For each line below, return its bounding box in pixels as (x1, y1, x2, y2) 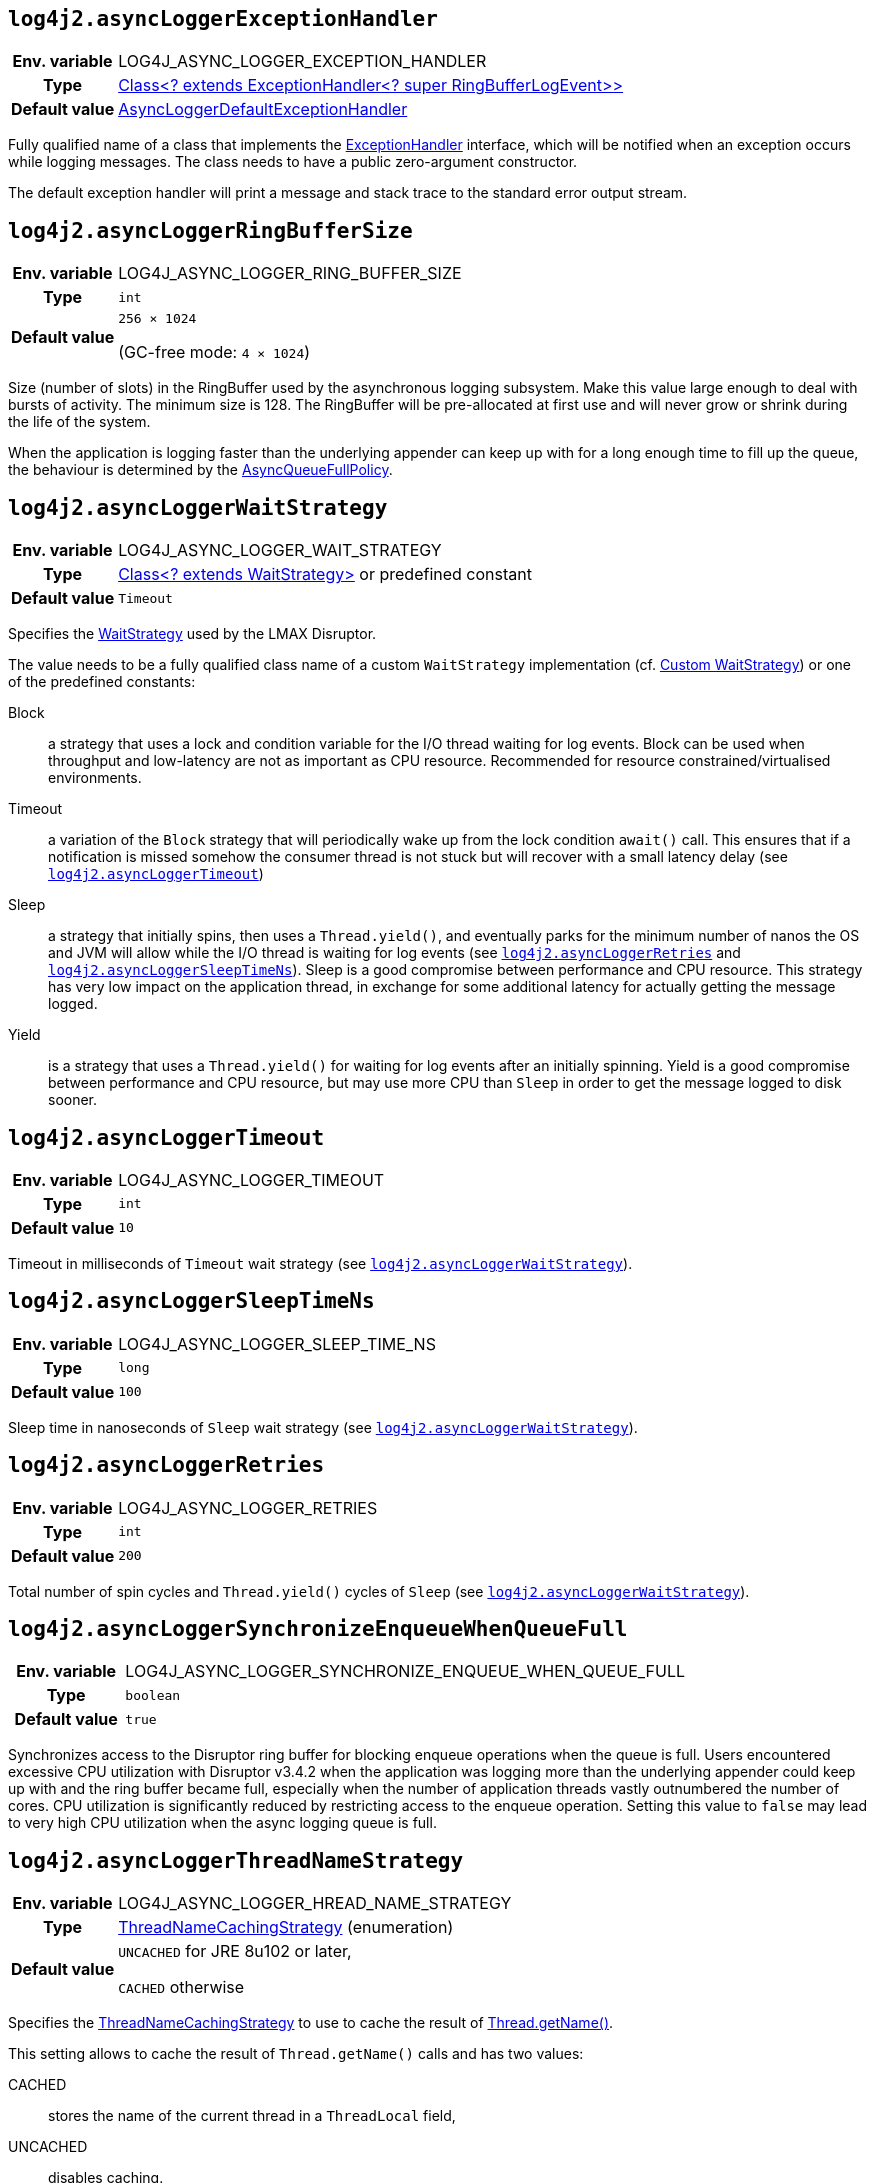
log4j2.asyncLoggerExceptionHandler (8, 7, 438, 31)
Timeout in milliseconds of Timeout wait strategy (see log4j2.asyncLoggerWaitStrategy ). (8, 1254, 633, 1272)
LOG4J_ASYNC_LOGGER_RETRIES (118, 1497, 378, 1518)
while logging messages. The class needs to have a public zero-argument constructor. (8, 153, 578, 171)
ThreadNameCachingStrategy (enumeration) (118, 1917, 454, 1938)
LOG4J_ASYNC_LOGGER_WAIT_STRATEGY (118, 540, 442, 561)
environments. (48, 769, 142, 787)
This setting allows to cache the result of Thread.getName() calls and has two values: (8, 2045, 584, 2063)
